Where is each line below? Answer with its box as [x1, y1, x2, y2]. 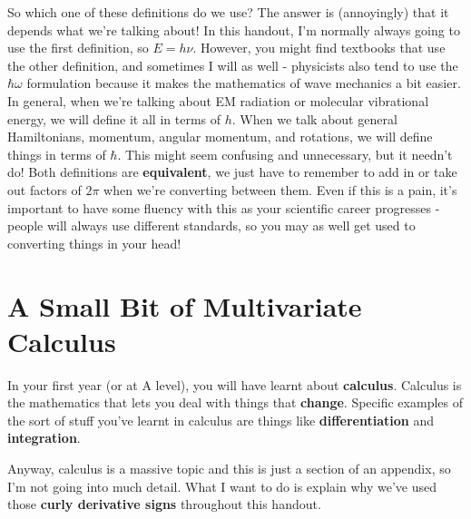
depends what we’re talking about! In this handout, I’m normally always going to [7, 20, 460, 39]
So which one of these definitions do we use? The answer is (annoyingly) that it [7, 3, 449, 21]
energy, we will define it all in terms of [7, 109, 221, 128]
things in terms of [7, 144, 106, 163]
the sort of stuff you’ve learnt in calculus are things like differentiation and [7, 410, 434, 429]
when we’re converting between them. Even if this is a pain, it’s [103, 180, 457, 199]
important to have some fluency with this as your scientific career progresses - [7, 198, 440, 217]
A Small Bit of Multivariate [7, 287, 362, 324]
